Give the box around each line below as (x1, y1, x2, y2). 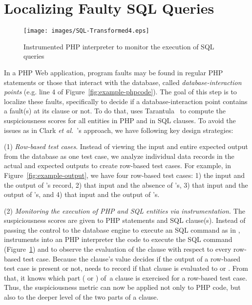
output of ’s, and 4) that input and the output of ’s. (4, 189, 160, 199)
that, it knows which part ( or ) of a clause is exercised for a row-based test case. (4, 272, 248, 283)
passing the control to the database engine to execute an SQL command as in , (4, 224, 240, 235)
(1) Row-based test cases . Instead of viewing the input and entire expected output (4, 141, 248, 152)
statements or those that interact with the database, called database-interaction (4, 77, 242, 87)
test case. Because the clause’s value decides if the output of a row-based (22, 253, 241, 263)
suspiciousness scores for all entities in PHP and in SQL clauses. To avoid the (4, 115, 236, 125)
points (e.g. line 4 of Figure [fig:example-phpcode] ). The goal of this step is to (4, 87, 237, 97)
